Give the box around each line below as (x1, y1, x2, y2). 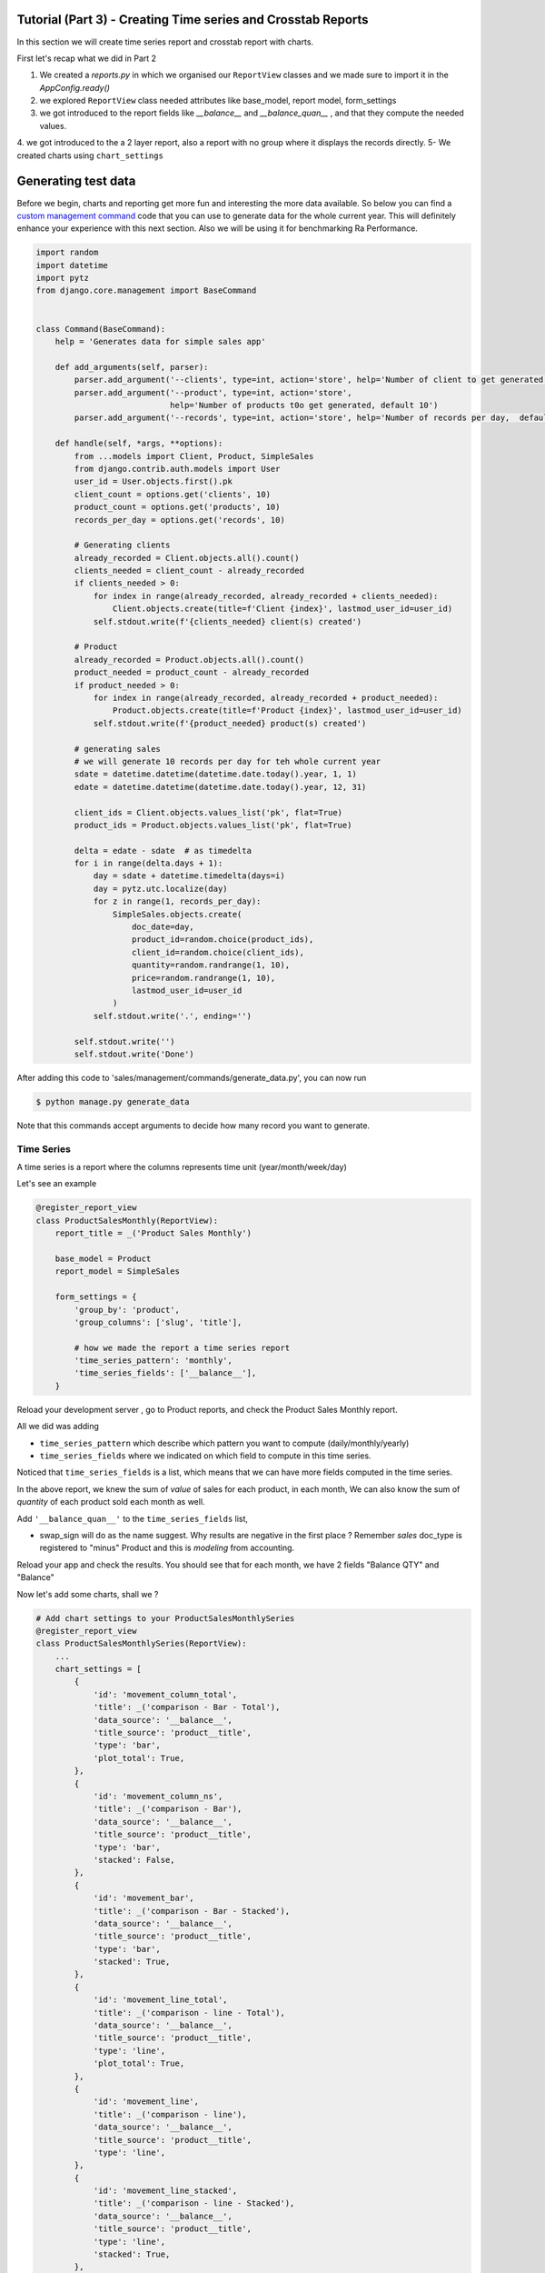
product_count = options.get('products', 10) (74, 502, 281, 513)
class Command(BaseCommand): (35, 324, 166, 334)
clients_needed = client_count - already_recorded (74, 566, 304, 576)
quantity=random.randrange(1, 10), (132, 960, 291, 970)
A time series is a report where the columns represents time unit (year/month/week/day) (16, 1162, 347, 1173)
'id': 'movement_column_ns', (93, 1791, 223, 1801)
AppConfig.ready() (39, 82, 111, 93)
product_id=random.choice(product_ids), (132, 935, 314, 945)
